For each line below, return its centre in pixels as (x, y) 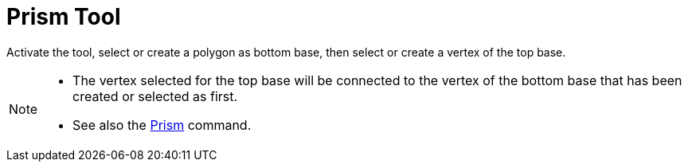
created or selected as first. (155, 96)
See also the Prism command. (162, 125)
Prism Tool (64, 17)
